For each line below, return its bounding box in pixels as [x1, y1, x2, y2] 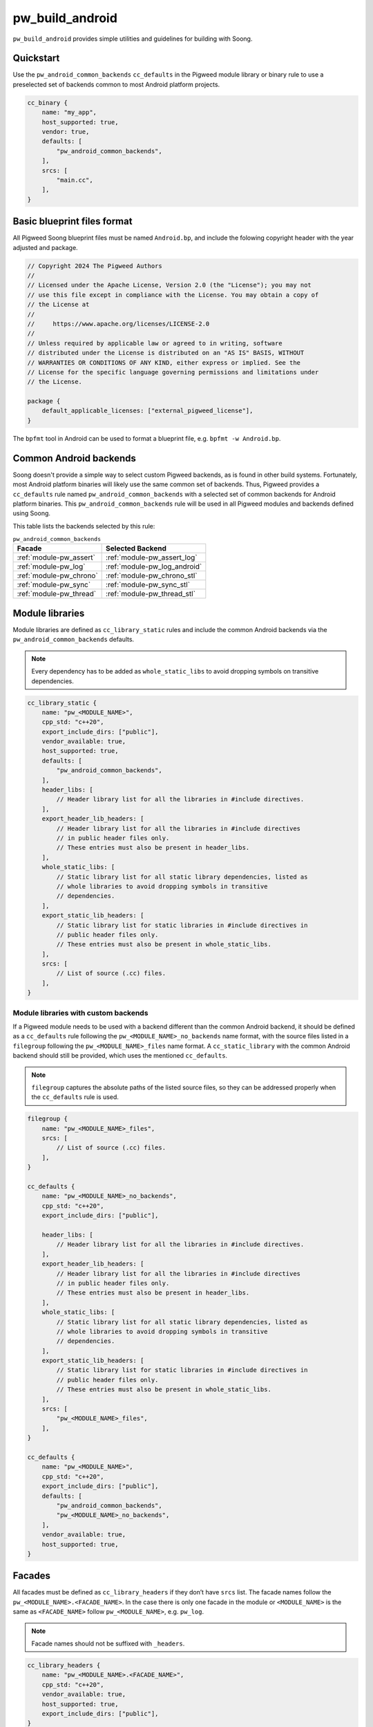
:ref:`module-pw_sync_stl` [106, 580, 190, 590]
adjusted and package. [12, 243, 79, 251]
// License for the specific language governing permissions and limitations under [27, 368, 319, 376]
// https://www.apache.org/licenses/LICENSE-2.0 [27, 320, 210, 327]
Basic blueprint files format [12, 216, 133, 227]
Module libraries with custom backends [12, 1008, 149, 1018]
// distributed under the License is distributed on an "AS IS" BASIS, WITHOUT [27, 349, 305, 357]
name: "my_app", [41, 108, 97, 117]
